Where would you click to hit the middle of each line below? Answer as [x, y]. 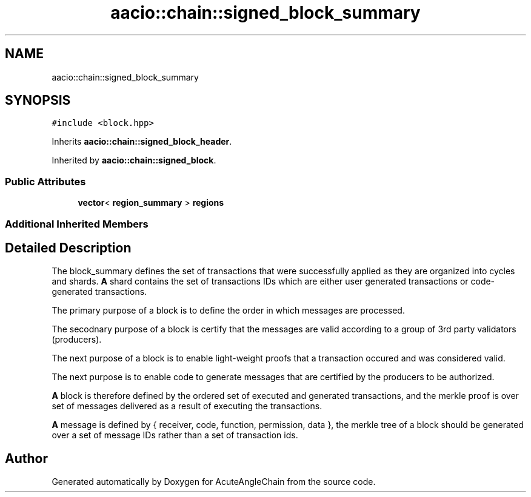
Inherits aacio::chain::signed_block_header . [142, 142]
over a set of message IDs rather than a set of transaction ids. [175, 435]
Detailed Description [68, 248]
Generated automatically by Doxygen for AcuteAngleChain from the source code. [214, 482]
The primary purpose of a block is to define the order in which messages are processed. [228, 311]
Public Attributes [45, 181]
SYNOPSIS [38, 100]
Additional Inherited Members [77, 224]
